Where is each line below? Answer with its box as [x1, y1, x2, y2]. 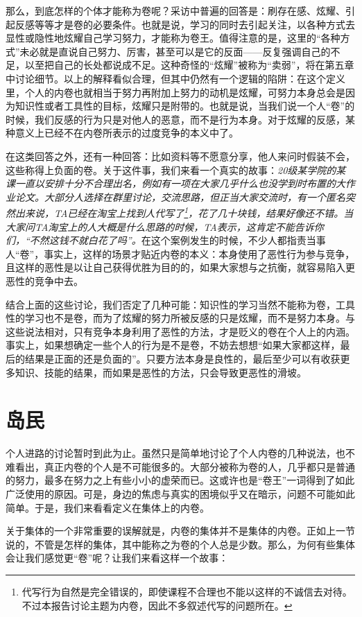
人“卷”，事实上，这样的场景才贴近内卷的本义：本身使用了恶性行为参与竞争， [6, 246, 355, 261]
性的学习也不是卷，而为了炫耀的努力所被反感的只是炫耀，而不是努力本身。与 [6, 311, 355, 325]
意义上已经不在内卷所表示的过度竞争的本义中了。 [15, 125, 239, 140]
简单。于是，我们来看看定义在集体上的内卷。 [6, 500, 209, 514]
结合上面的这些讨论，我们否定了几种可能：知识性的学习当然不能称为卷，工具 [6, 297, 355, 311]
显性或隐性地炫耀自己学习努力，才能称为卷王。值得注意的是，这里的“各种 [6, 31, 341, 45]
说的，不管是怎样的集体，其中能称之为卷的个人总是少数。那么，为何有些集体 [6, 537, 355, 551]
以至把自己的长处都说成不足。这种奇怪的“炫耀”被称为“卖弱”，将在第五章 [24, 58, 354, 72]
